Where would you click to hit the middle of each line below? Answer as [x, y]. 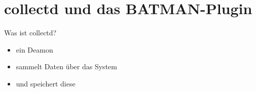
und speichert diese [46, 83]
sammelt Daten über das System [66, 66]
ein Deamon [34, 49]
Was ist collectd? [30, 33]
